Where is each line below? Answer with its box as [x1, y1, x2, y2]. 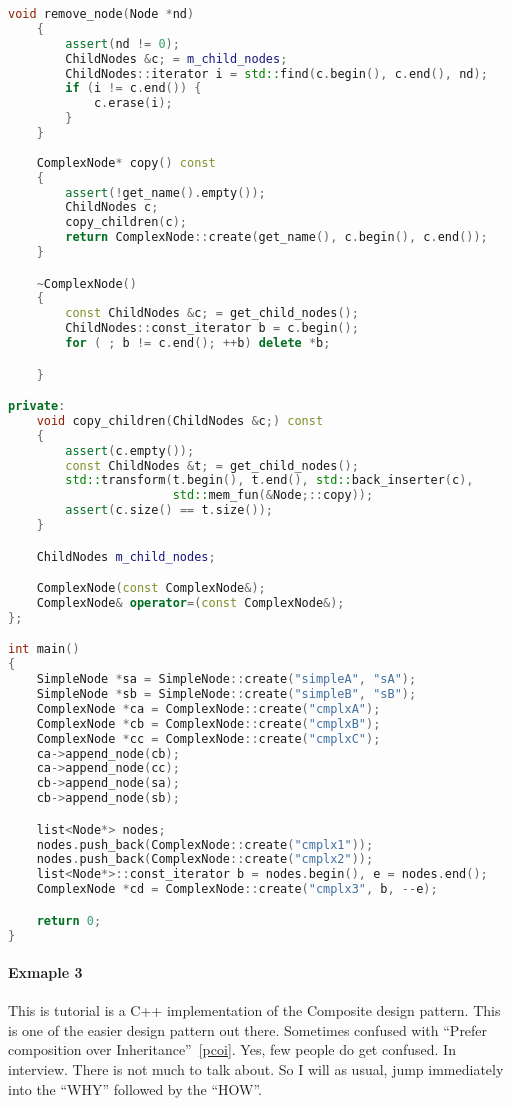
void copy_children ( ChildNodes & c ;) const [36, 413, 324, 428]
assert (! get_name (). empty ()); [65, 185, 266, 200]
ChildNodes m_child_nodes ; [36, 549, 216, 564]
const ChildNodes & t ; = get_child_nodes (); [65, 458, 359, 473]
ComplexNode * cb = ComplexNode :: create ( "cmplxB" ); [36, 716, 381, 731]
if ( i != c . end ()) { [65, 81, 202, 96]
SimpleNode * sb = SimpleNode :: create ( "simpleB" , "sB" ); [36, 687, 417, 702]
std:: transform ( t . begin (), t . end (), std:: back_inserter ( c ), [65, 473, 474, 488]
